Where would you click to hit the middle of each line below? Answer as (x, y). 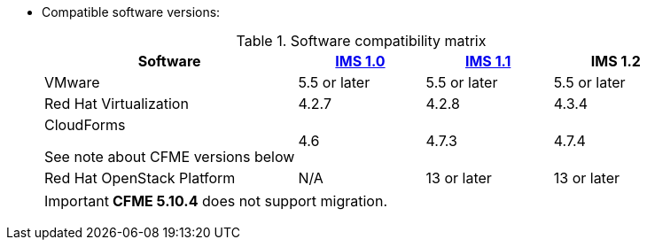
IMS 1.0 (360, 61)
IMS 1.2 (616, 61)
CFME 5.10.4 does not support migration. (250, 201)
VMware (72, 82)
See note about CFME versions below (170, 157)
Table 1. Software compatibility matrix (361, 41)
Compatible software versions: (131, 12)
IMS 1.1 (488, 61)
